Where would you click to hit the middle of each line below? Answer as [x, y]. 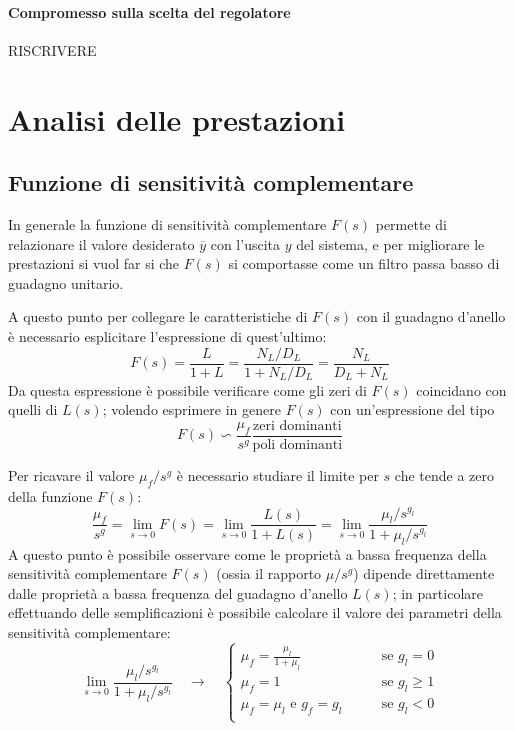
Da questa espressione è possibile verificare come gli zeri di [187, 389]
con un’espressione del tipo [412, 409]
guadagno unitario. [66, 282]
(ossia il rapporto [269, 573]
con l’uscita [245, 243]
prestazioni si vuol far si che [94, 263]
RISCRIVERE [52, 49]
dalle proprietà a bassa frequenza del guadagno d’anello [178, 592]
